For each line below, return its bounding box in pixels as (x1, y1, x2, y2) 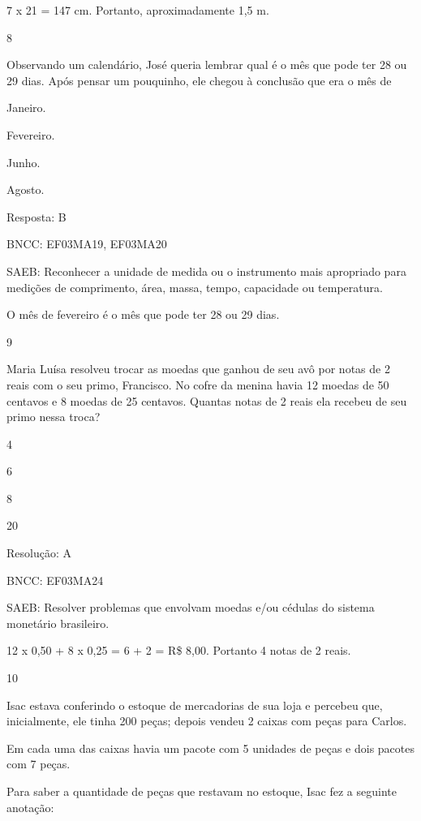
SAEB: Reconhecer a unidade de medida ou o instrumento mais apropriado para (6, 262, 406, 279)
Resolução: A (6, 544, 71, 561)
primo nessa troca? (6, 408, 101, 425)
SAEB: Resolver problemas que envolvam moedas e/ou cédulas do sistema (6, 599, 375, 616)
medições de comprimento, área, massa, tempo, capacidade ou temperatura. (6, 278, 383, 295)
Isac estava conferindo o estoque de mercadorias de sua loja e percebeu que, (6, 696, 383, 713)
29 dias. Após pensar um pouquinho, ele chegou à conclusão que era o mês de (6, 71, 392, 88)
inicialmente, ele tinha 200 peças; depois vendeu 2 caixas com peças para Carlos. (6, 712, 407, 729)
